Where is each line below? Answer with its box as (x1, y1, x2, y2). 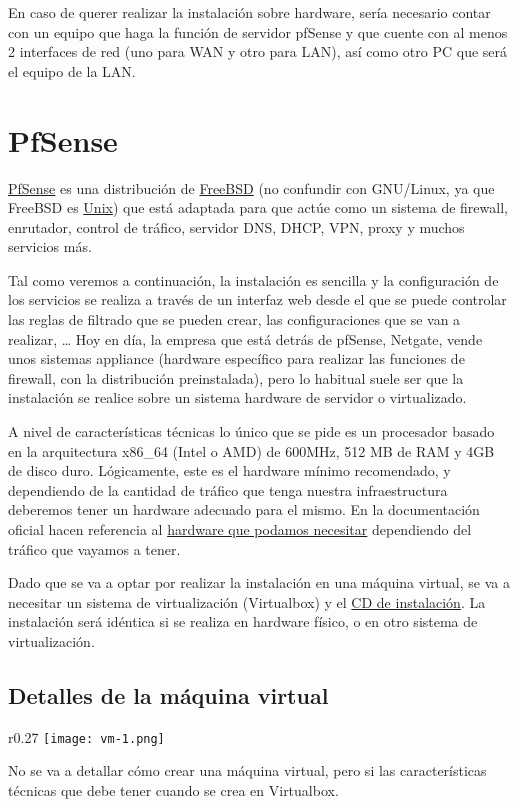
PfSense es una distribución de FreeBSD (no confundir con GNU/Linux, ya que (8, 177, 495, 198)
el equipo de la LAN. (8, 60, 136, 81)
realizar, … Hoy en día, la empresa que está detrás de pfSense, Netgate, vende (8, 328, 483, 349)
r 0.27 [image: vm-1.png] (8, 726, 165, 747)
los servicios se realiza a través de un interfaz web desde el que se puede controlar (8, 289, 507, 310)
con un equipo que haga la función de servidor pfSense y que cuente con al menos (8, 21, 508, 42)
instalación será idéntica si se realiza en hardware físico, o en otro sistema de (8, 611, 478, 632)
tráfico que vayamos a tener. (8, 538, 181, 559)
